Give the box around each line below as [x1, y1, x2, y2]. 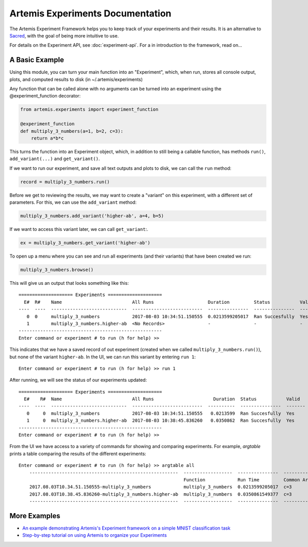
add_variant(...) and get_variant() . [9, 155, 100, 162]
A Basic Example [9, 55, 64, 64]
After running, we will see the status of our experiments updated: [9, 377, 147, 383]
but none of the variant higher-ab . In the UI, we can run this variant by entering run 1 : [9, 354, 196, 360]
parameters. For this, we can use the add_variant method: [9, 199, 137, 205]
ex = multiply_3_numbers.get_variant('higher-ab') [20, 240, 151, 246]
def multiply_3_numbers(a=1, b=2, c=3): [20, 128, 123, 134]
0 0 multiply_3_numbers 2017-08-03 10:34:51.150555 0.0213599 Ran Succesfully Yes [26, 411, 295, 416]
